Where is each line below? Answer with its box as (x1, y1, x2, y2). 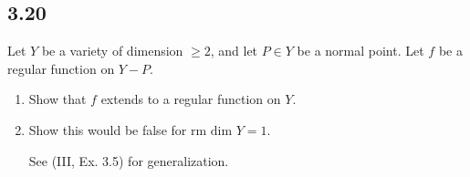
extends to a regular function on (100, 89, 281, 109)
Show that (28, 89, 87, 109)
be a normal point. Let (297, 41, 424, 60)
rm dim (190, 124, 233, 138)
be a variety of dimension (41, 41, 183, 60)
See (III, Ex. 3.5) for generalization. (28, 151, 229, 170)
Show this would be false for (28, 120, 187, 139)
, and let (210, 41, 258, 60)
